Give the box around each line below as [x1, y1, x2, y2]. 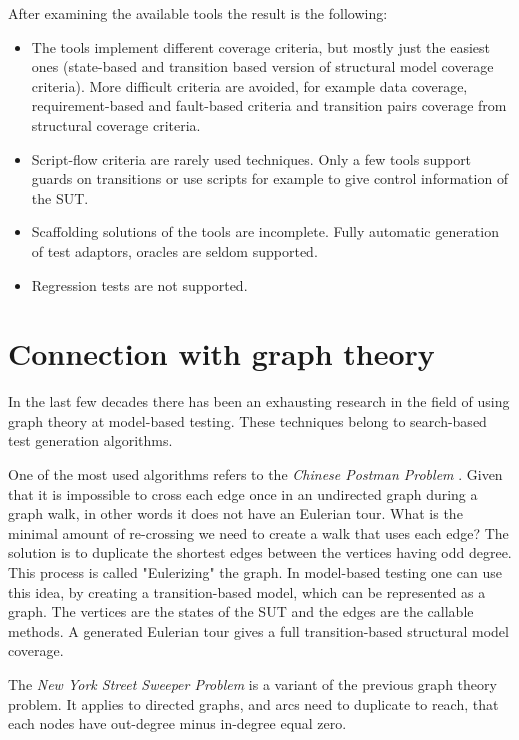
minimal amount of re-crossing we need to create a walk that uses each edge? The [8, 522, 509, 543]
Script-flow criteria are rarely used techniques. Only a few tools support [31, 148, 472, 169]
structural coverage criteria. [31, 114, 201, 135]
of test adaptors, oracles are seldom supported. [31, 240, 318, 261]
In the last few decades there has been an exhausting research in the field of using [8, 391, 510, 412]
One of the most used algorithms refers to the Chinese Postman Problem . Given [8, 464, 503, 485]
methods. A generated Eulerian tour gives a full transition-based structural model [8, 620, 509, 641]
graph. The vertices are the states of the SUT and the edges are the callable [8, 601, 474, 622]
